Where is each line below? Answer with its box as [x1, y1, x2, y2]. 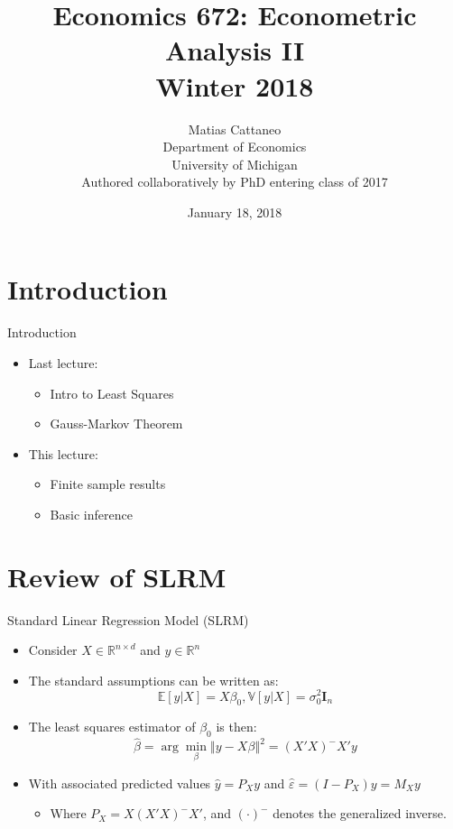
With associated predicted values [28, 773, 211, 792]
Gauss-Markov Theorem [50, 414, 183, 433]
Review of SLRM [7, 557, 226, 594]
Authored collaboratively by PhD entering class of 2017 [81, 172, 388, 191]
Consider [28, 640, 78, 659]
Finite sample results [50, 474, 166, 493]
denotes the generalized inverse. [273, 804, 447, 823]
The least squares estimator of [28, 717, 196, 736]
